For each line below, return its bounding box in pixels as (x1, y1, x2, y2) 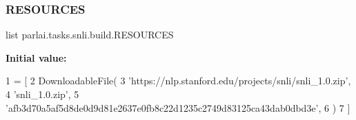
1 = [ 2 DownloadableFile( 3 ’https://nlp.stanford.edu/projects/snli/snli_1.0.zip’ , (6, 73, 351, 88)
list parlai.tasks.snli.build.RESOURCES (6, 27, 174, 42)
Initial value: (6, 50, 67, 64)
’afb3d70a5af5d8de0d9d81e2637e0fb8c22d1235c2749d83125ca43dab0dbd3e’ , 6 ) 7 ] (6, 100, 350, 115)
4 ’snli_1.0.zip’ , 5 (6, 87, 79, 101)
